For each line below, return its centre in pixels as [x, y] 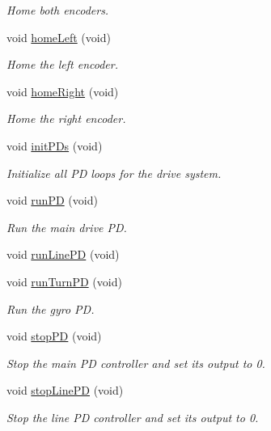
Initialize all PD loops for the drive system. [114, 173]
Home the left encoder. [62, 64]
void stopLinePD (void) [65, 390]
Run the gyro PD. [51, 308]
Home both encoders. [58, 10]
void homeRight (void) [63, 91]
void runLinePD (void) [63, 254]
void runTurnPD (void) [64, 281]
